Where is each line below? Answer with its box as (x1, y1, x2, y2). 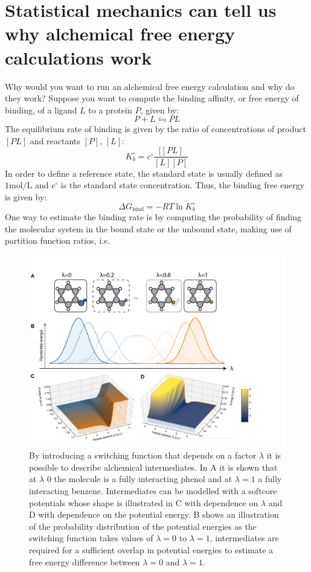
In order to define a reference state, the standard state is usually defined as (5, 167, 283, 179)
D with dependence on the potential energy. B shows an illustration (29, 508, 279, 521)
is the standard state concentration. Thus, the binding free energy (60, 179, 305, 191)
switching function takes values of (29, 532, 153, 544)
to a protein (88, 103, 132, 116)
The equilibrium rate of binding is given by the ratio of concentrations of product (5, 122, 306, 135)
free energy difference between (29, 555, 140, 568)
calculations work (5, 45, 152, 69)
